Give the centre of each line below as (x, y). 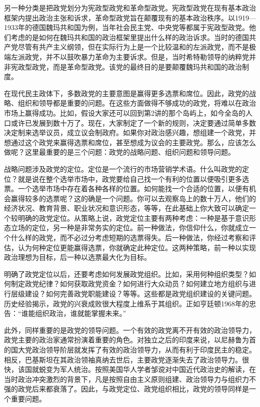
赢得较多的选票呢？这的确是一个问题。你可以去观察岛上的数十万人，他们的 (133, 198)
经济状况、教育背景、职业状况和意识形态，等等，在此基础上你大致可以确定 (126, 208)
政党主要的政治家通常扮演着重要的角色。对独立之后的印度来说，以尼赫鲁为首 (130, 340)
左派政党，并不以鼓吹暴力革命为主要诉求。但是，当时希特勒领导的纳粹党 (130, 56)
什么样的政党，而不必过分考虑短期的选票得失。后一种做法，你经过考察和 (130, 238)
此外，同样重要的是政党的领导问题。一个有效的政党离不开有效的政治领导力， (130, 330)
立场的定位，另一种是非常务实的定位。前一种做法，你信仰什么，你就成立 (130, 228)
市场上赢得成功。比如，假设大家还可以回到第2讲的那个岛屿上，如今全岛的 (125, 112)
